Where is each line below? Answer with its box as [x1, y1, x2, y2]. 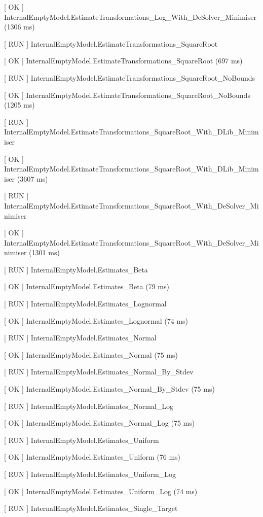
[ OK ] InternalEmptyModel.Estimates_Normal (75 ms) [4, 349, 178, 360]
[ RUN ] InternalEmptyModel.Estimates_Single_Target [4, 503, 178, 513]
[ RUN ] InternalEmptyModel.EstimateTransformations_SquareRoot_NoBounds [4, 72, 255, 83]
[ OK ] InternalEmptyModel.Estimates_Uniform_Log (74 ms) [4, 486, 198, 496]
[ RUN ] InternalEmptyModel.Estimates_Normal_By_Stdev [4, 366, 194, 377]
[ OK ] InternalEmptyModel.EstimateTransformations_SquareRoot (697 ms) [4, 55, 243, 66]
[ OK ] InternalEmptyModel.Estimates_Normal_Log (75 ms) [4, 418, 195, 428]
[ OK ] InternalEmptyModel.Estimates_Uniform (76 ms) [4, 452, 181, 462]
